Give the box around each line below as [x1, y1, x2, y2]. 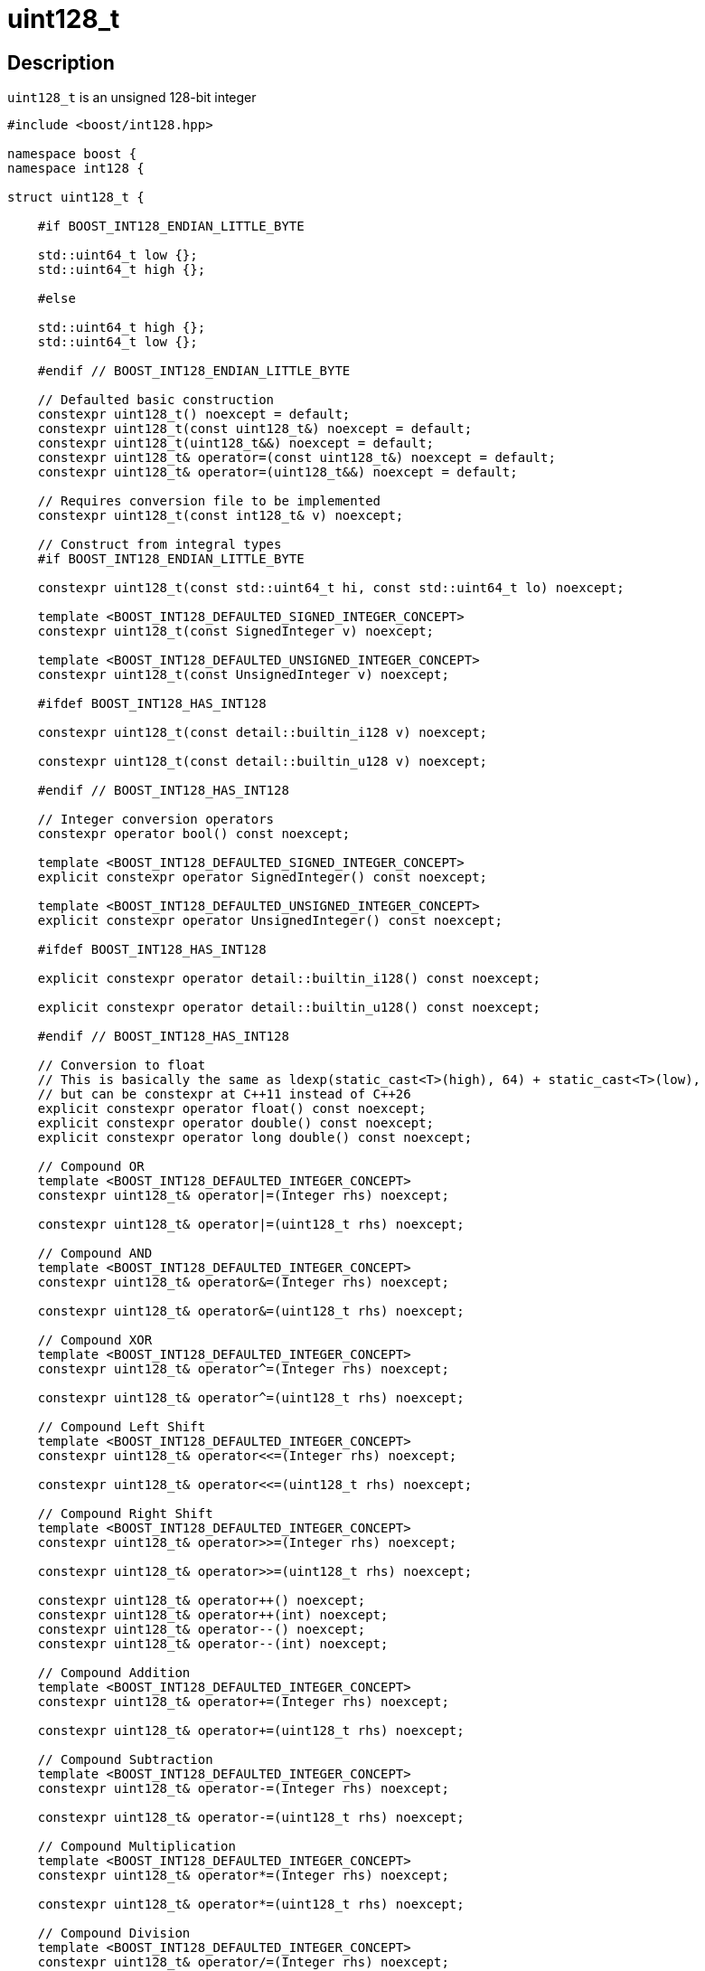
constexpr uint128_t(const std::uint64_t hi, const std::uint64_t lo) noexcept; [37, 580, 625, 596]
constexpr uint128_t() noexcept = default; [37, 407, 351, 422]
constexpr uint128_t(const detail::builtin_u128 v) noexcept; [37, 754, 488, 769]
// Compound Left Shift [37, 1419, 206, 1435]
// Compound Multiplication [37, 1839, 236, 1854]
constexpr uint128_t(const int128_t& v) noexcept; [37, 508, 404, 523]
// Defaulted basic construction [37, 392, 275, 408]
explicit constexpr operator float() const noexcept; [37, 1101, 427, 1117]
